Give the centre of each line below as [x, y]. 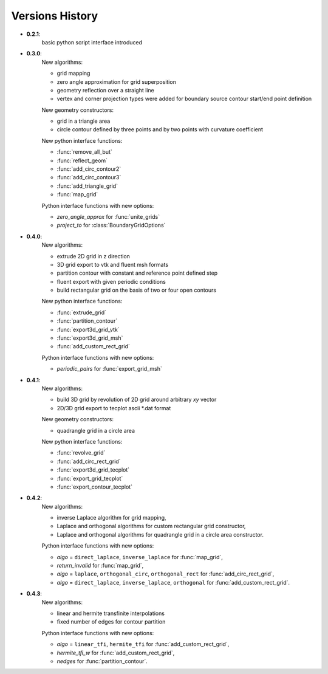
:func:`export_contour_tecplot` [95, 487]
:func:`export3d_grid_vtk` [88, 329]
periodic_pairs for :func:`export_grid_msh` [109, 369]
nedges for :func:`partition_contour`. [102, 661]
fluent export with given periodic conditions [111, 281]
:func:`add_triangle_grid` [87, 186]
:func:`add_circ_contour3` [89, 177]
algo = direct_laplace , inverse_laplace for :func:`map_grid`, [140, 557]
